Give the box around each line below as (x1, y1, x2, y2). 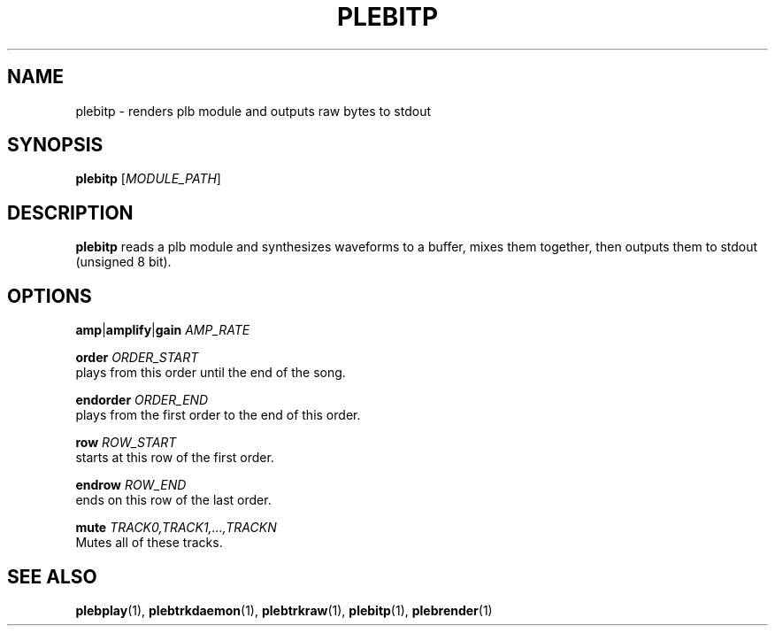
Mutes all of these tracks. (75, 535, 223, 551)
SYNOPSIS (7, 134, 104, 157)
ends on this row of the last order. (75, 492, 272, 508)
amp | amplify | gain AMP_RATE (75, 322, 250, 338)
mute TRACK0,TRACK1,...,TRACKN (75, 520, 277, 536)
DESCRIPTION (7, 201, 134, 224)
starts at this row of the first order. (75, 450, 274, 466)
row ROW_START (75, 435, 177, 451)
